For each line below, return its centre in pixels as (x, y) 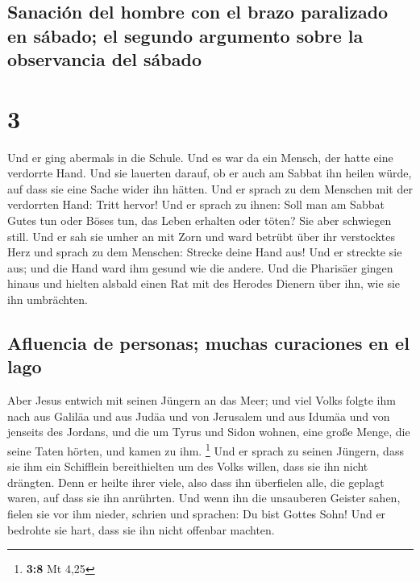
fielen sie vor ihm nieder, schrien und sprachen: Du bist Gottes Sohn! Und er (197, 514)
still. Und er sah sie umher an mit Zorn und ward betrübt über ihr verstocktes (201, 236)
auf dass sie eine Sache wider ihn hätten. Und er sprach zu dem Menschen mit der (210, 188)
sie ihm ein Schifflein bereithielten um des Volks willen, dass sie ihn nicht (188, 466)
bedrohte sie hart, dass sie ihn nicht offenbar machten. (141, 529)
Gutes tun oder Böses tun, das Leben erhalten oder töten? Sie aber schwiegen (200, 220)
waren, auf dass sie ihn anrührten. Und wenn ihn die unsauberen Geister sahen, (204, 498)
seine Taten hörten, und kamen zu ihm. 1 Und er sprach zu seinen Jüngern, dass (206, 449)
